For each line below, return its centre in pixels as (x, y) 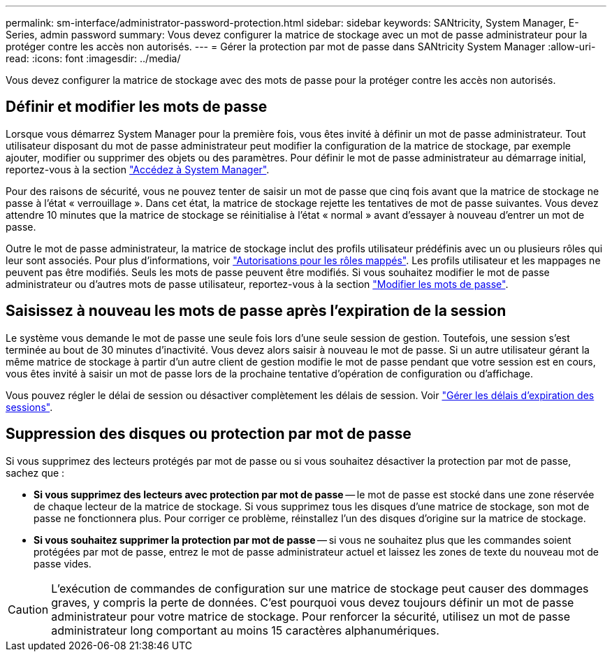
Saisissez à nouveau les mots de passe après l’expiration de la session (256, 311)
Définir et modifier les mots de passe (137, 107)
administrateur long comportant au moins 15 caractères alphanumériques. (245, 630)
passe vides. (63, 563)
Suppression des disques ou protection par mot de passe (209, 434)
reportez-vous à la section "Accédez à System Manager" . (138, 169)
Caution (28, 609)
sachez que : (35, 472)
